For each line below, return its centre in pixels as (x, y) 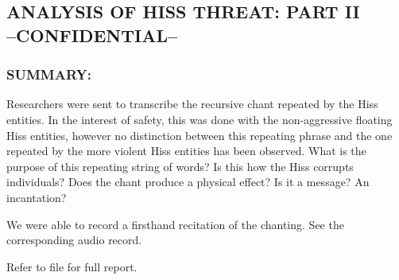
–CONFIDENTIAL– (92, 35)
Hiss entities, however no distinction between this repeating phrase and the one (199, 135)
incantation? (37, 197)
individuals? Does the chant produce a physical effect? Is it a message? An (188, 182)
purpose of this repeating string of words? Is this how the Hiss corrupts (180, 166)
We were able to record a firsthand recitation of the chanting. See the (175, 224)
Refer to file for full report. (72, 266)
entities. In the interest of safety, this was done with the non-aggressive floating (199, 119)
